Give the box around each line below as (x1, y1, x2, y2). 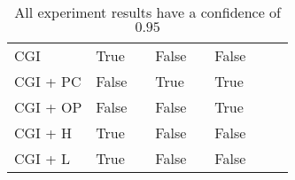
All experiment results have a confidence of (14, 2, 281, 22)
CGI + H (14, 122, 72, 143)
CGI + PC (14, 71, 82, 91)
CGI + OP (14, 97, 82, 117)
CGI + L (14, 148, 70, 168)
